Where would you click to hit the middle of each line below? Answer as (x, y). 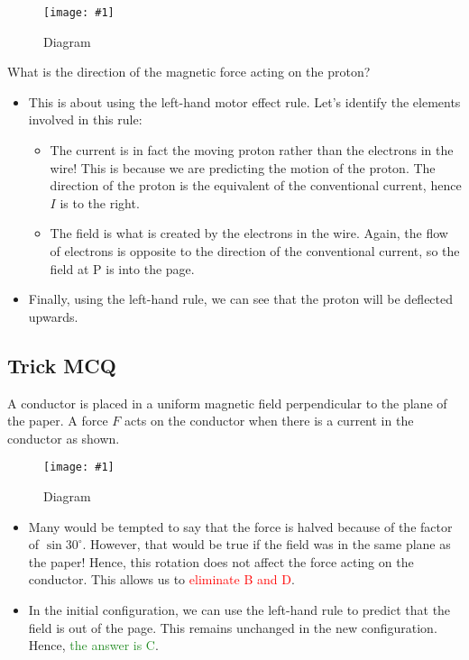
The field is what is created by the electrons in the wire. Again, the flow (249, 233)
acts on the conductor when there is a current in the (269, 421)
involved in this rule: (85, 119)
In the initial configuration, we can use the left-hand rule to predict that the (239, 609)
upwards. (53, 316)
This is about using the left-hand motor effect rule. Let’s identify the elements (244, 101)
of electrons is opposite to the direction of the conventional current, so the (255, 251)
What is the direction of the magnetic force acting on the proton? (189, 72)
